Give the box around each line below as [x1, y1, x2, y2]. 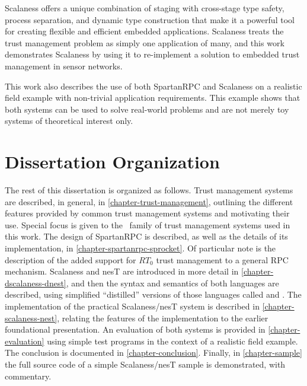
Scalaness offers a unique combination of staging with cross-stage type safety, [5, 2, 284, 14]
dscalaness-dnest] [5, 276, 66, 289]
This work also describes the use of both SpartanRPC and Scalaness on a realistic [5, 79, 302, 92]
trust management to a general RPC [156, 253, 289, 266]
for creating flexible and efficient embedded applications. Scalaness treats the [5, 25, 284, 37]
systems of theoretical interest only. [5, 114, 133, 127]
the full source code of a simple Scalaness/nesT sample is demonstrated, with [5, 358, 286, 370]
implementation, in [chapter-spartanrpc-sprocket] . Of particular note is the [5, 242, 276, 254]
